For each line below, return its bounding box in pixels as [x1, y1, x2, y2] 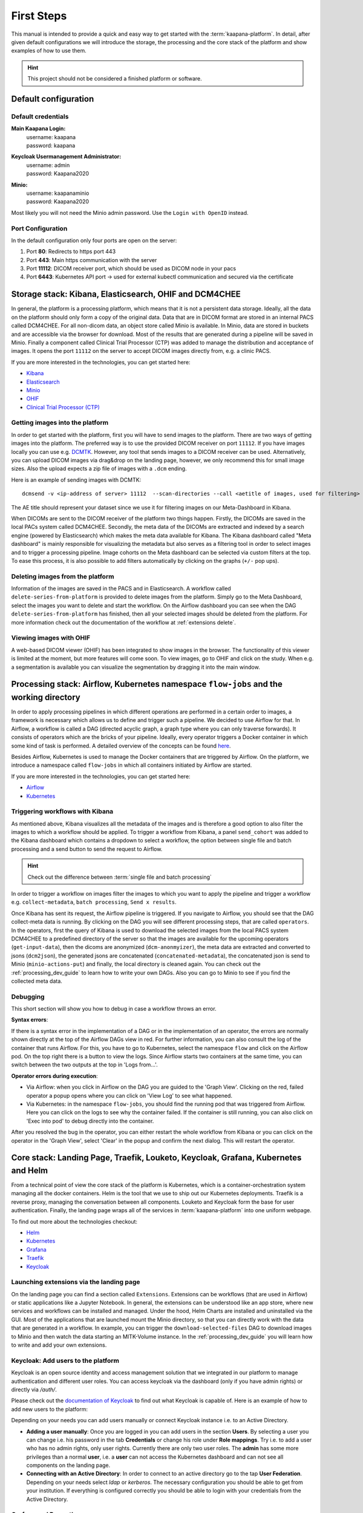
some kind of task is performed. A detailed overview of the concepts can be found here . [11, 742, 231, 749]
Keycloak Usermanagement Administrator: [11, 153, 122, 160]
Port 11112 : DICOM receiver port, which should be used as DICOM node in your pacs [26, 265, 236, 272]
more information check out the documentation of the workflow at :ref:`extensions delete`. [11, 619, 236, 626]
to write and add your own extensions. [11, 1341, 107, 1349]
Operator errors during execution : [11, 1072, 98, 1080]
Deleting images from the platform [11, 572, 114, 580]
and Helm [11, 1165, 48, 1175]
